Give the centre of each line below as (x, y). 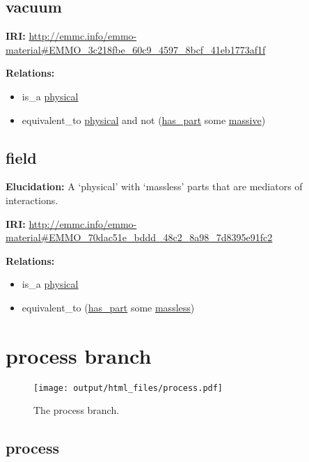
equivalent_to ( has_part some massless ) (108, 307)
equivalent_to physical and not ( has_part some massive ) (144, 120)
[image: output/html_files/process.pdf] (128, 388)
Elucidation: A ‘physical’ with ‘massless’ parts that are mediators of (154, 186)
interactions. (32, 200)
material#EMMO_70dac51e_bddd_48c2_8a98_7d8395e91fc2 (139, 237)
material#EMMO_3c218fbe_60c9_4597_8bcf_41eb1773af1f (136, 49)
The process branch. (77, 410)
